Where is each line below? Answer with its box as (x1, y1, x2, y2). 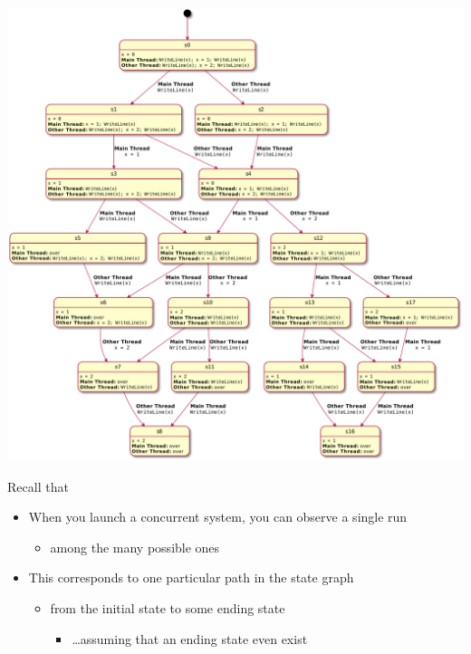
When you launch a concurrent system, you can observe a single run (28, 507, 408, 526)
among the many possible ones (50, 537, 220, 556)
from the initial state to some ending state (50, 599, 285, 618)
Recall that (7, 476, 69, 495)
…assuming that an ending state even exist (72, 629, 308, 648)
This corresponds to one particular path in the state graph (28, 568, 354, 587)
